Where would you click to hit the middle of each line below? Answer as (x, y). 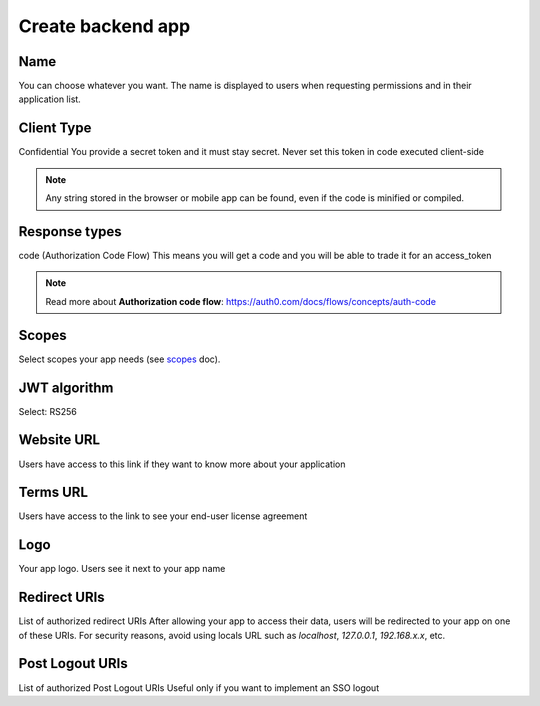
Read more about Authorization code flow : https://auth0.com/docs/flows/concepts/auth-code (241, 301)
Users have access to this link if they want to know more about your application (182, 464)
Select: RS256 (47, 411)
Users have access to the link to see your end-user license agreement (163, 516)
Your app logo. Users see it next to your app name (122, 569)
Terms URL (53, 492)
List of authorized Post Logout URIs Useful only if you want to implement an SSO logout (199, 687)
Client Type (55, 128)
